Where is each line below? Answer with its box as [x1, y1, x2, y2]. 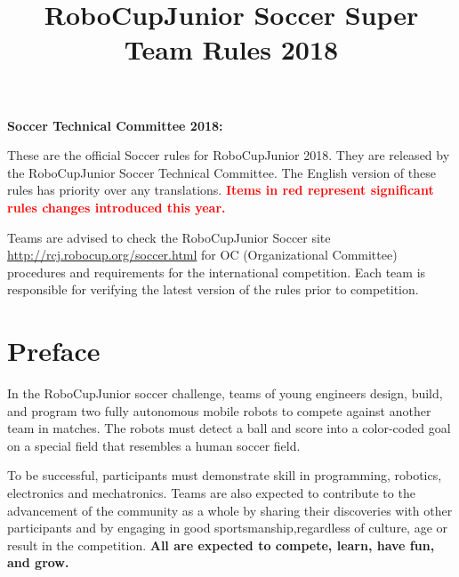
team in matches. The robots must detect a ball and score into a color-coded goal [7, 419, 451, 437]
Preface [7, 333, 101, 369]
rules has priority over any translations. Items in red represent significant [7, 180, 434, 199]
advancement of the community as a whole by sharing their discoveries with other [7, 501, 453, 519]
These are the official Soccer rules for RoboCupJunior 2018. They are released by [7, 146, 450, 164]
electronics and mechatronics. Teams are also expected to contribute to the [7, 484, 415, 501]
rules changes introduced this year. [7, 197, 226, 216]
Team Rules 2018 [124, 31, 339, 68]
